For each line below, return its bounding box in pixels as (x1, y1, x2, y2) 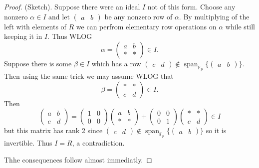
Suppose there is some (4, 58, 72, 68)
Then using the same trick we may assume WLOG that (4, 70, 174, 81)
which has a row (91, 58, 141, 68)
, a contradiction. (72, 138, 125, 148)
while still (225, 21, 255, 31)
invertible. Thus (4, 138, 52, 148)
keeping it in (4, 31, 42, 41)
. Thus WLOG (47, 31, 92, 41)
